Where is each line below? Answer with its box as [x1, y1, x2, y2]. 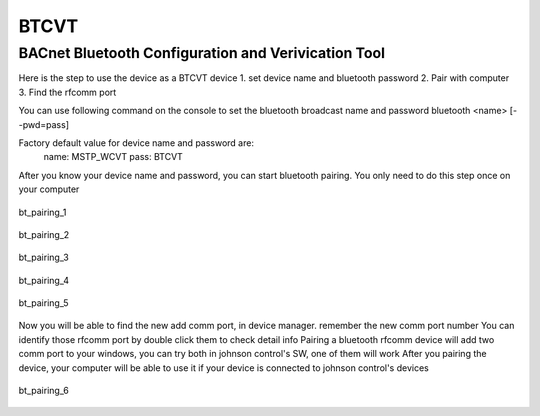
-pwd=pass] [18, 118, 70, 130]
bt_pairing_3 [18, 251, 70, 264]
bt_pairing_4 [18, 274, 70, 286]
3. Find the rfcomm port [18, 86, 117, 98]
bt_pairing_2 [18, 228, 70, 240]
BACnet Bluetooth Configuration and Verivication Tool [18, 44, 385, 62]
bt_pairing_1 [18, 206, 67, 218]
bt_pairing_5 [18, 297, 69, 309]
